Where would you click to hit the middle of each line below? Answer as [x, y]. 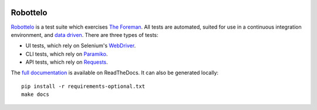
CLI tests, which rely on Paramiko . [67, 54]
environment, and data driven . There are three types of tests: [85, 35]
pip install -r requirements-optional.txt [83, 86]
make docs [35, 94]
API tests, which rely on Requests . [67, 62]
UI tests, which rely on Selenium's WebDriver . [81, 46]
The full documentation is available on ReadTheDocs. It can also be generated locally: [115, 73]
